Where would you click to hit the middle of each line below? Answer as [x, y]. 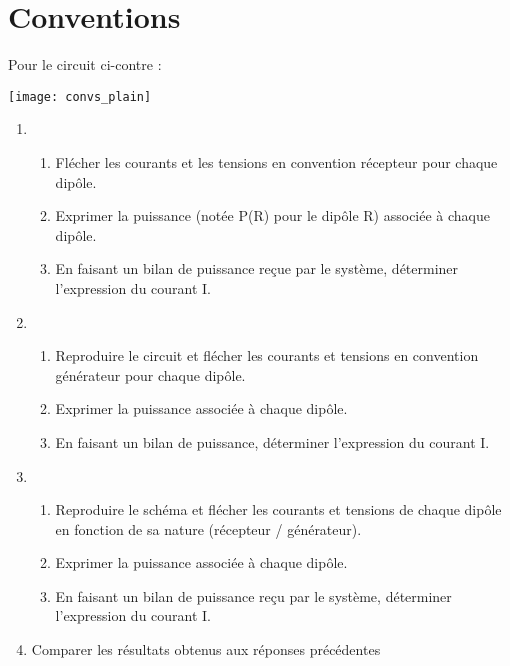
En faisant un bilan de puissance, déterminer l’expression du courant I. [272, 441]
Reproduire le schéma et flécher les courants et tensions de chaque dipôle [278, 509]
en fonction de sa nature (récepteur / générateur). [208, 528]
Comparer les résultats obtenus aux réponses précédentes [206, 649]
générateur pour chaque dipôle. [150, 374]
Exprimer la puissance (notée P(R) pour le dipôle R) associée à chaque [272, 215]
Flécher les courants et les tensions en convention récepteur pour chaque [276, 161]
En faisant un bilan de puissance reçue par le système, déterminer [257, 268]
